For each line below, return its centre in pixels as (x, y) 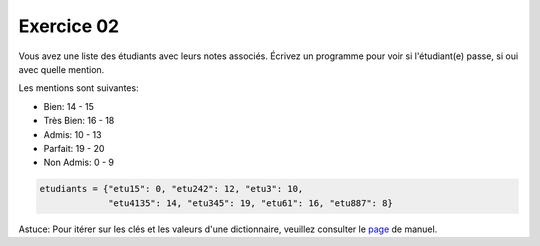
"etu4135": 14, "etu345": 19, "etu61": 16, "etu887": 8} (251, 203)
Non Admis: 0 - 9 (79, 162)
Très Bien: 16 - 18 (79, 121)
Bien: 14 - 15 (69, 106)
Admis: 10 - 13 (72, 134)
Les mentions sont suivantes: (78, 88)
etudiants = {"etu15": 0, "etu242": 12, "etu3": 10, (171, 189)
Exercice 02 (69, 26)
